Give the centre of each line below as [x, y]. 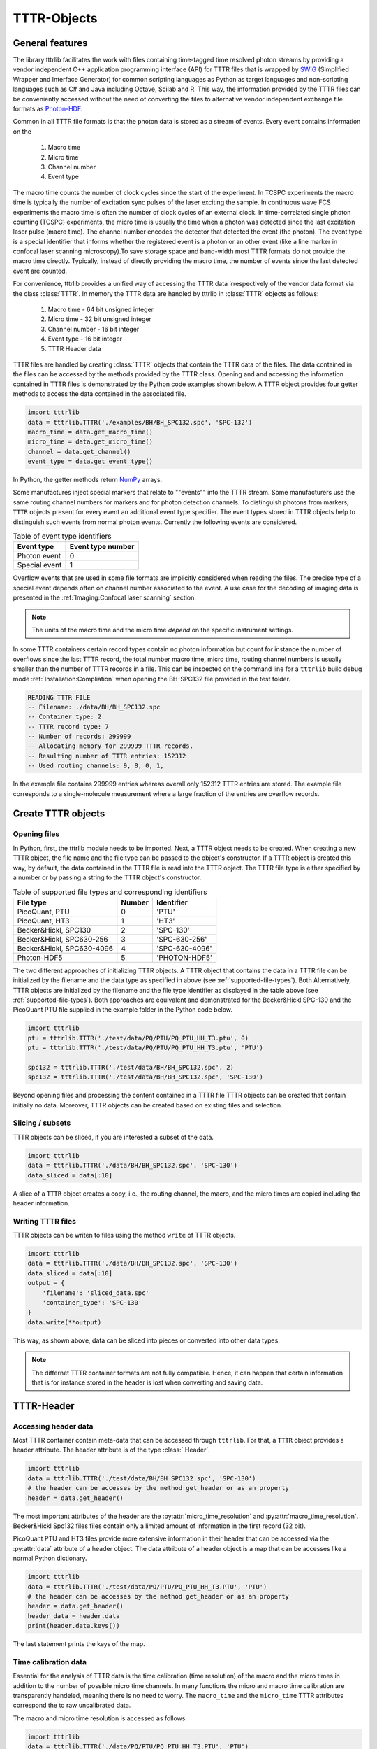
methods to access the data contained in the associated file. [99, 394]
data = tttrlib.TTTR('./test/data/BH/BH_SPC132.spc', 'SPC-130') [142, 1478]
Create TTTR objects [59, 814]
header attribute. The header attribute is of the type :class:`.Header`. [111, 1450]
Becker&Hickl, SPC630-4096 [65, 948]
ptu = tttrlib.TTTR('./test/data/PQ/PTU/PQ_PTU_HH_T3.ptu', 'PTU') [146, 1048]
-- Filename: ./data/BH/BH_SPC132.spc [94, 707]
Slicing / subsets [42, 1123]
